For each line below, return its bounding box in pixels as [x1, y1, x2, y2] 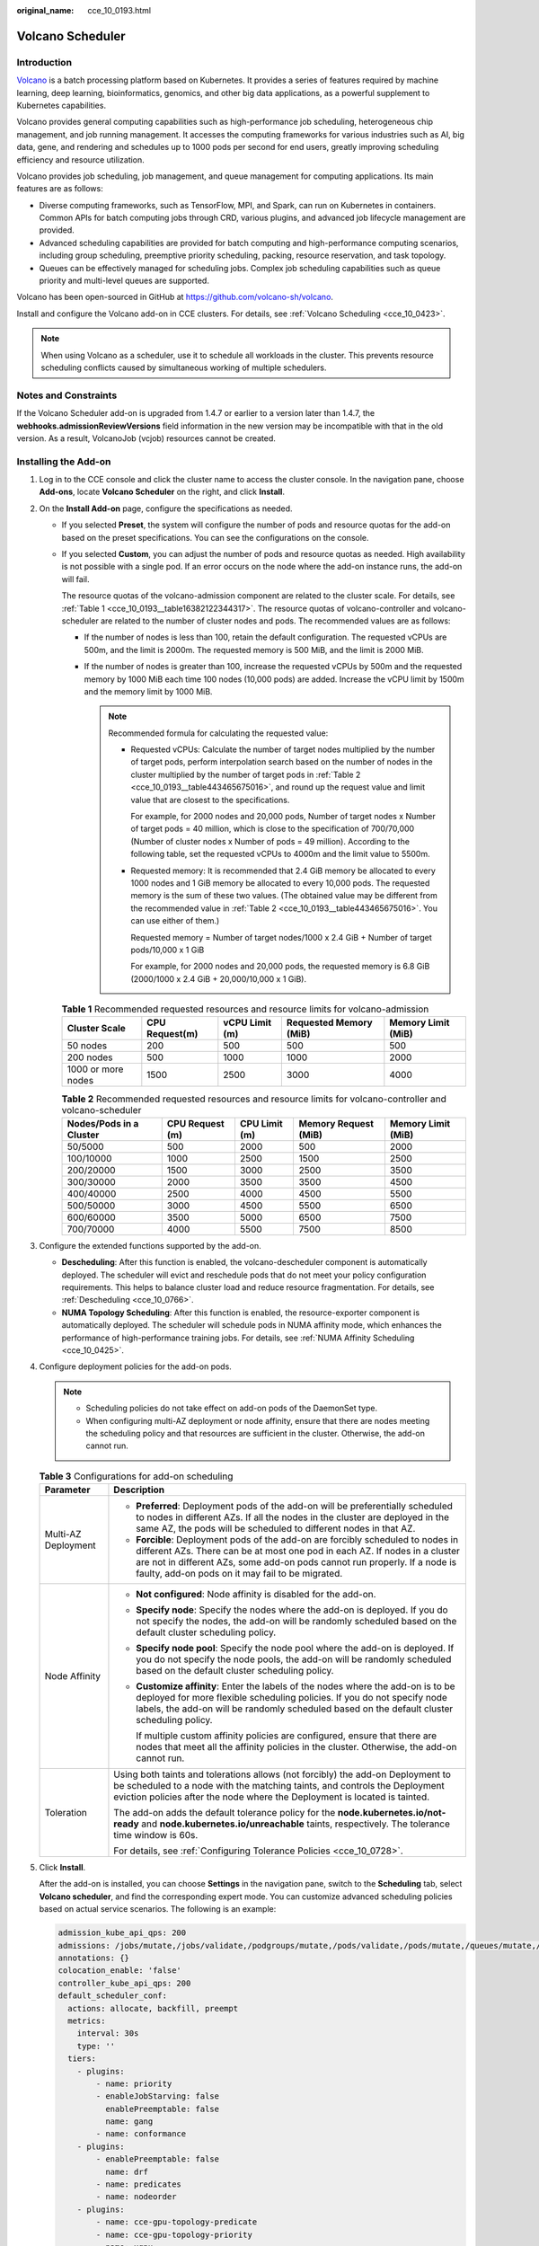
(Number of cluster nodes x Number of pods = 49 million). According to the [130, 836, 411, 846]
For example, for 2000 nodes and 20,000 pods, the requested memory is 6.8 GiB [130, 961, 430, 972]
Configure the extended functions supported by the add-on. [39, 1240, 262, 1251]
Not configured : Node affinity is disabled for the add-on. [136, 1588, 376, 1601]
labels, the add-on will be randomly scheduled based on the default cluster [136, 1702, 454, 1715]
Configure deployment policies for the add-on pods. [39, 1361, 233, 1372]
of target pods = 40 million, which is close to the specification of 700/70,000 [130, 823, 415, 835]
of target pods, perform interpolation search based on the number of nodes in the [130, 756, 433, 767]
